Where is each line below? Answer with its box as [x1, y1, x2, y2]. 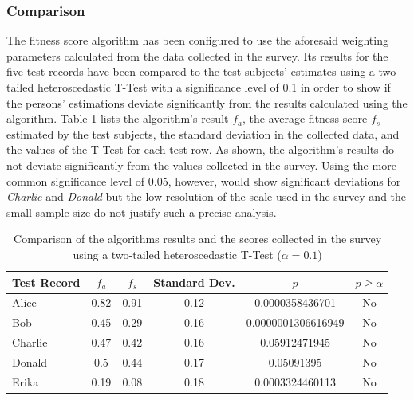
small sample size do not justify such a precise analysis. [6, 203, 277, 220]
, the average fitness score [242, 110, 368, 127]
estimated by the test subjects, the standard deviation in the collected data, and [6, 125, 400, 142]
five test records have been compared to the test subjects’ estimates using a [6, 63, 375, 80]
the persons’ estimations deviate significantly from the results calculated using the [6, 94, 408, 111]
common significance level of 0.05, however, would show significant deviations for [6, 172, 401, 189]
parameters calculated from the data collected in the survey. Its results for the [6, 47, 388, 64]
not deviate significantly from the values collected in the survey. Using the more [6, 156, 396, 173]
